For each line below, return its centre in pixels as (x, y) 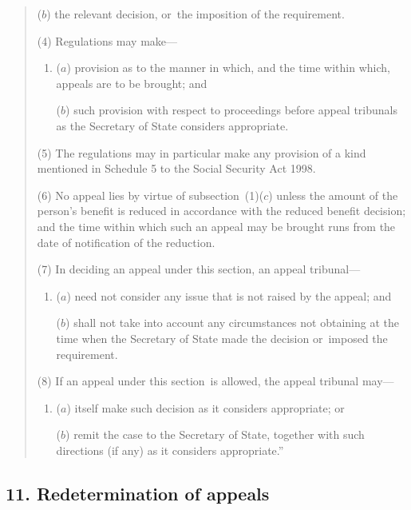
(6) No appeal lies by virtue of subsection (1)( (150, 195)
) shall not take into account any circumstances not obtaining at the (232, 323)
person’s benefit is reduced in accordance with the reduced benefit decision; (221, 211)
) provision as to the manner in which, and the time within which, (228, 68)
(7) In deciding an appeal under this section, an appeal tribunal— (199, 269)
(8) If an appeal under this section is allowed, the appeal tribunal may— (215, 381)
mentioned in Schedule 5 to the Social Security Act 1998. (176, 168)
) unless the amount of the (333, 195)
